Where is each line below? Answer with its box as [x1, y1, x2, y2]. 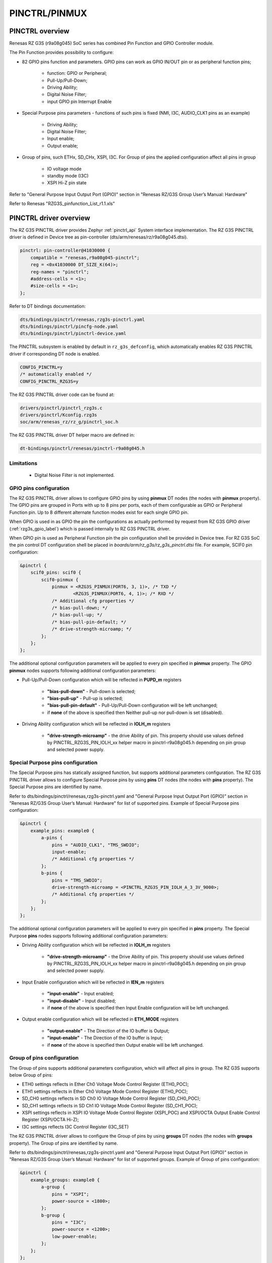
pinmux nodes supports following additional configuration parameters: [9, 667, 156, 673]
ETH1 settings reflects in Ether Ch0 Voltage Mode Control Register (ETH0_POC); [22, 1088, 188, 1094]
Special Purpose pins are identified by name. [9, 784, 103, 790]
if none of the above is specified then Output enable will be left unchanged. [47, 1042, 204, 1048]
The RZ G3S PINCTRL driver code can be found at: [9, 392, 115, 398]
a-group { [41, 1184, 65, 1190]
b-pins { [41, 870, 63, 876]
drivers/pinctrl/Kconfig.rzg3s [20, 412, 98, 418]
